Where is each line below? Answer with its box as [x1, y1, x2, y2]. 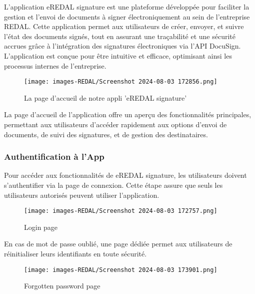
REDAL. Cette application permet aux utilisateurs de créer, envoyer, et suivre [4, 21, 244, 32]
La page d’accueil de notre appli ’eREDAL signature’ [24, 92, 187, 103]
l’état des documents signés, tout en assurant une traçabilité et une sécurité [4, 31, 236, 41]
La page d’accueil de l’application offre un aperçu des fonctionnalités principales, [4, 109, 251, 120]
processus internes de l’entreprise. [4, 60, 106, 71]
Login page [24, 221, 58, 232]
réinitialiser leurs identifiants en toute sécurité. [4, 248, 147, 259]
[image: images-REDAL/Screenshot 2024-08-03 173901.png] [24, 266, 217, 273]
